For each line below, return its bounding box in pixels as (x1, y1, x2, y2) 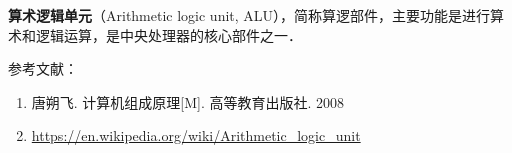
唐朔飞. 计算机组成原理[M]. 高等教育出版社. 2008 (31, 91, 345, 112)
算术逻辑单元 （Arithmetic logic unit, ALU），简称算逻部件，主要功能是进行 (8, 5, 491, 25)
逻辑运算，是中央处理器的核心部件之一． (35, 24, 302, 45)
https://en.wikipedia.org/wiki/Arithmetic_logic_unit (31, 125, 361, 146)
